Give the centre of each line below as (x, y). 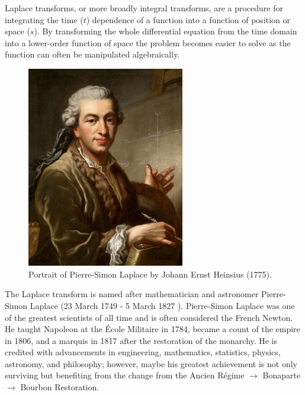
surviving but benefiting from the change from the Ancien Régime (125, 375)
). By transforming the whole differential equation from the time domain (166, 31)
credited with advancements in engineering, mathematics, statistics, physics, (143, 352)
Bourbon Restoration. (60, 387)
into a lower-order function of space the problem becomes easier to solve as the (148, 42)
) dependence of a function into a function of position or (188, 19)
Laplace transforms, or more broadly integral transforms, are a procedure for (144, 8)
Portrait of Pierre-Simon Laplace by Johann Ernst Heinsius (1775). (150, 274)
